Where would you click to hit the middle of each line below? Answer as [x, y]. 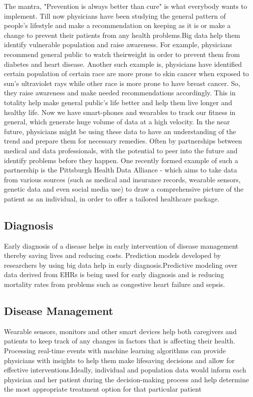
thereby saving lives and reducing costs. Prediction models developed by [112, 255]
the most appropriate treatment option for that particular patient [103, 389]
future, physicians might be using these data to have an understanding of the [120, 131]
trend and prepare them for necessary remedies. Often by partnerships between [123, 141]
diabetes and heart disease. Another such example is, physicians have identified [123, 64]
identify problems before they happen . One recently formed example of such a [121, 160]
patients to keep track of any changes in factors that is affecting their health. [120, 341]
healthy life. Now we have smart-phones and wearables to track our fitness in [120, 112]
